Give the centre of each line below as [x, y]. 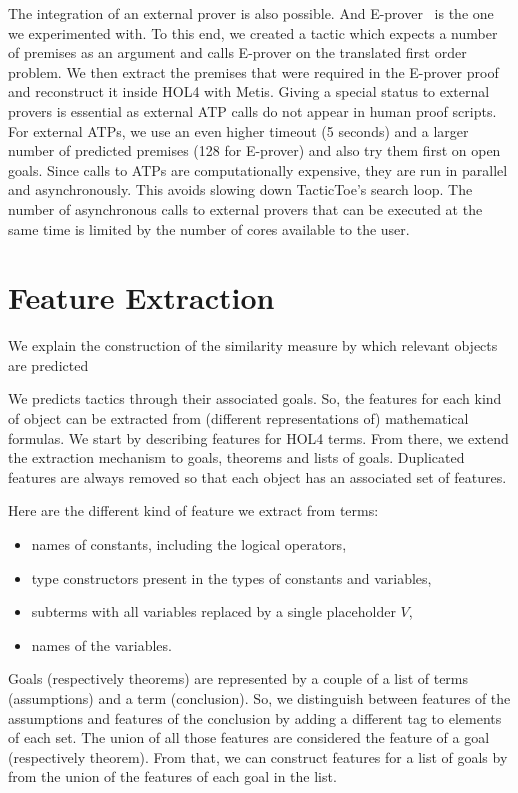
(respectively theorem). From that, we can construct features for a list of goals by [258, 756]
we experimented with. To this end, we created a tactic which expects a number [253, 32]
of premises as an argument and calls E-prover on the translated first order [237, 52]
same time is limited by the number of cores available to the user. [209, 228]
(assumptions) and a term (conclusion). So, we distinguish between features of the [259, 697]
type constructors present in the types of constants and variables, [231, 577]
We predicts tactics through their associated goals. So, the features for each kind [255, 398]
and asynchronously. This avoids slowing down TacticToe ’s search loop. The [240, 189]
